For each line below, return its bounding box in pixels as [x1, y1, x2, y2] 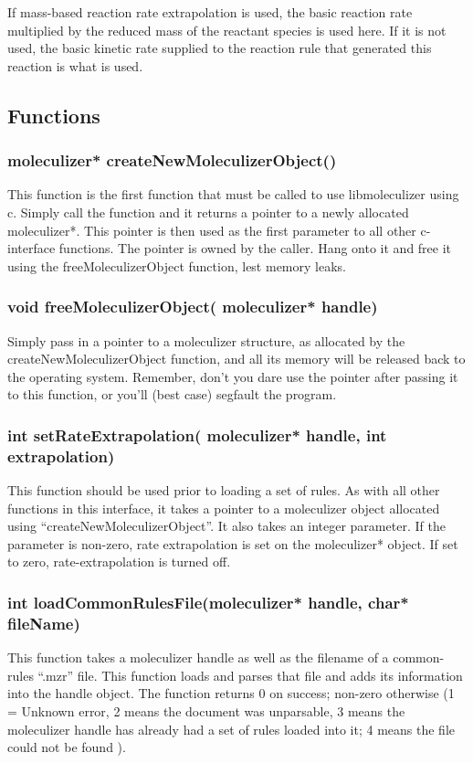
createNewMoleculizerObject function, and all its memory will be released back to [7, 349, 466, 368]
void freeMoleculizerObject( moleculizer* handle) [7, 295, 378, 318]
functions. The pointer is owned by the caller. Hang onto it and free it [58, 238, 452, 258]
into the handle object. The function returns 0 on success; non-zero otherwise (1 [7, 684, 455, 703]
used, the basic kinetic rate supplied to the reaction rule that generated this [7, 38, 432, 58]
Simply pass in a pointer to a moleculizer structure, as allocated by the [7, 331, 405, 350]
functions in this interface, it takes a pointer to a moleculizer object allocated [7, 498, 440, 517]
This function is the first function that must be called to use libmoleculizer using [7, 185, 459, 204]
